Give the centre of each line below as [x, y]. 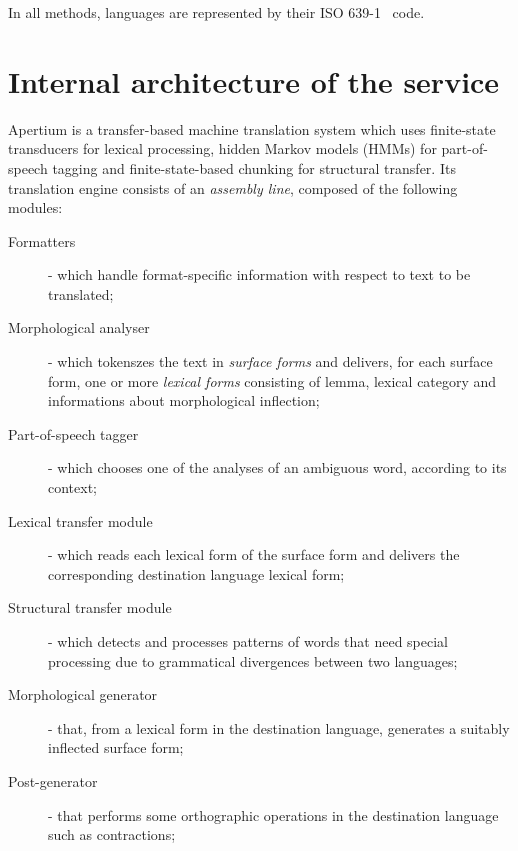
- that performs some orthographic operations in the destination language [273, 814]
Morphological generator [83, 694]
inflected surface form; [116, 747]
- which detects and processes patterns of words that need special [248, 641]
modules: [35, 207]
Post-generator [53, 780]
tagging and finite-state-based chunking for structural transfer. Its [254, 167]
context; [72, 487]
